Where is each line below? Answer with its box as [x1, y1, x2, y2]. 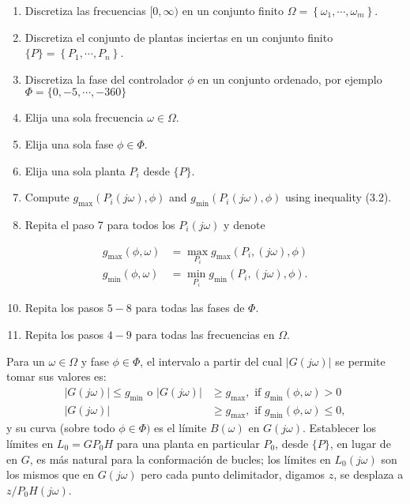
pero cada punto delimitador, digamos [141, 466, 325, 483]
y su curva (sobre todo [6, 419, 115, 436]
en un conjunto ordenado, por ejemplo [197, 70, 382, 87]
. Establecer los [303, 419, 376, 436]
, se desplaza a [333, 466, 404, 483]
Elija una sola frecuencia [24, 109, 144, 126]
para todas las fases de [135, 299, 245, 316]
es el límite [154, 419, 207, 436]
